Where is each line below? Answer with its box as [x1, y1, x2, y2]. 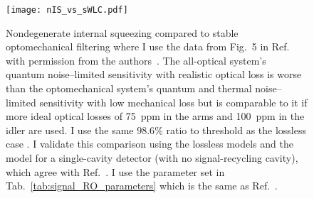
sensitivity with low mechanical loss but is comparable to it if [39, 94, 308, 109]
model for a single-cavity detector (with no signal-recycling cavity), [6, 150, 298, 165]
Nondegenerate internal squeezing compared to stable [6, 25, 239, 40]
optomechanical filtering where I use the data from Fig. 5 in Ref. [6, 39, 290, 54]
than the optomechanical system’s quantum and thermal [6, 81, 252, 96]
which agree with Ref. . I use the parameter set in [6, 164, 225, 179]
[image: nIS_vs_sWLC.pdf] [6, 5, 128, 15]
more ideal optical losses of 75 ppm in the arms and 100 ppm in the [6, 109, 305, 123]
